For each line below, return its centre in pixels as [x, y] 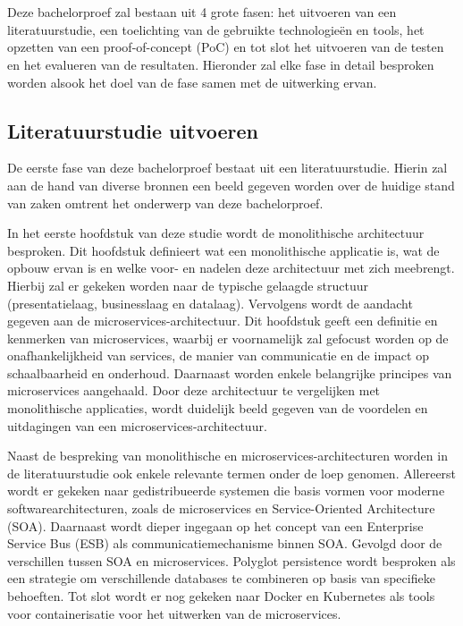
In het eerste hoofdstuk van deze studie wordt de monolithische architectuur [216, 233]
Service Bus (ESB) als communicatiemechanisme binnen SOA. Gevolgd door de [225, 543]
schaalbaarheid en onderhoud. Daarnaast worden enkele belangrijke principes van [230, 372]
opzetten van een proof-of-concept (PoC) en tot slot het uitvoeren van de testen [226, 47]
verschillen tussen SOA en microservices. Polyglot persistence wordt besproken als [231, 560]
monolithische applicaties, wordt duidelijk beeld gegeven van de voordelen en [218, 408]
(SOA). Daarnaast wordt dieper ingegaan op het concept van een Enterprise [215, 525]
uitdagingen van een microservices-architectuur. [137, 425]
